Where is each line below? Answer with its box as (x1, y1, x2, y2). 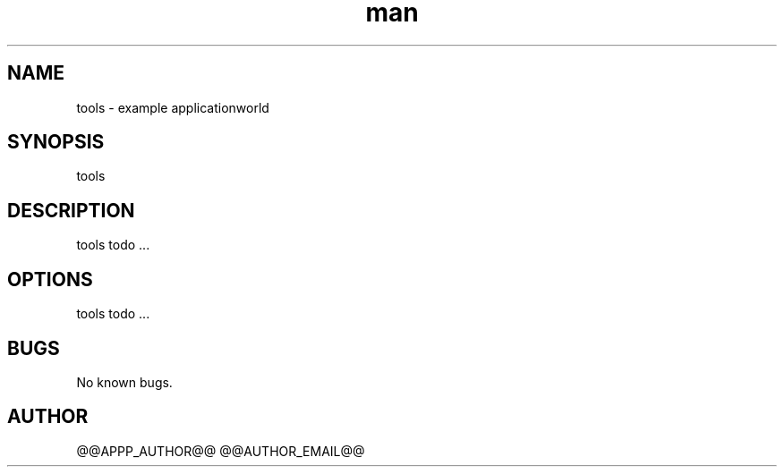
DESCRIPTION (7, 199, 135, 222)
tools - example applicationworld (76, 99, 269, 115)
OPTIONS (7, 267, 93, 291)
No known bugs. (76, 374, 173, 390)
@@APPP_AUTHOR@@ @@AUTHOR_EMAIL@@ (76, 443, 365, 459)
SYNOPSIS (7, 131, 105, 154)
